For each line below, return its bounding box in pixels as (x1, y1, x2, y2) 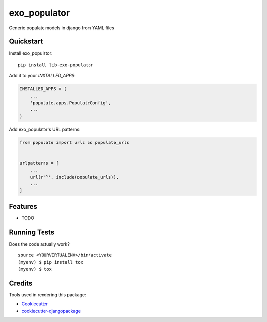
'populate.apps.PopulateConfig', (30, 100, 111, 106)
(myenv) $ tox (18, 266, 52, 272)
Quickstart (9, 37, 43, 46)
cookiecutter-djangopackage (21, 308, 81, 314)
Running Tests (9, 228, 54, 236)
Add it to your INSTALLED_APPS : (9, 73, 76, 79)
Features (9, 202, 37, 211)
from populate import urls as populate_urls (19, 140, 130, 145)
